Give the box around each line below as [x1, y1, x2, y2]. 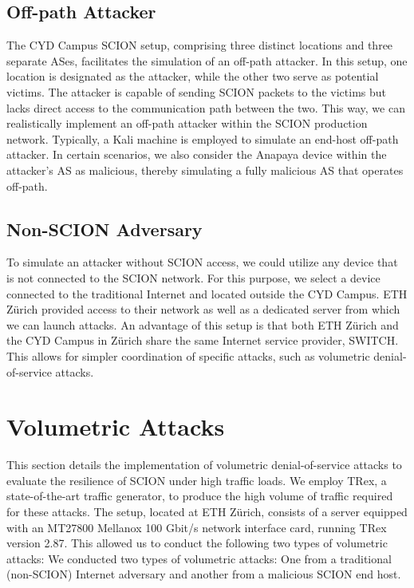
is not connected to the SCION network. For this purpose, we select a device [6, 269, 380, 286]
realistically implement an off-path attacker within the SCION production [6, 115, 368, 132]
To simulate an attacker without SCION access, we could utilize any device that [6, 254, 398, 270]
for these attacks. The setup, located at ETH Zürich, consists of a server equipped [6, 503, 408, 519]
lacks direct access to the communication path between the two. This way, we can [6, 99, 405, 116]
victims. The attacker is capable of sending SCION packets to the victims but [6, 83, 386, 100]
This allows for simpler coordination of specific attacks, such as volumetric [6, 347, 370, 364]
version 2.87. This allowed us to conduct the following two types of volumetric [6, 535, 388, 551]
